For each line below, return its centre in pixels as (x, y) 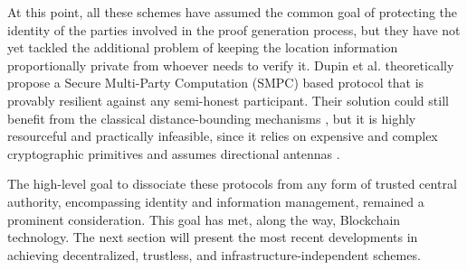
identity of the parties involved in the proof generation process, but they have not (234, 29)
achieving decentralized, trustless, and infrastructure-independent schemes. (214, 254)
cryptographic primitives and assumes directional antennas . (174, 153)
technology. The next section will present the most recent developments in (213, 237)
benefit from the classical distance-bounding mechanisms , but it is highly (212, 118)
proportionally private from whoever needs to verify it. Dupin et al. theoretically (231, 65)
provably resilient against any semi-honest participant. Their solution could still (228, 100)
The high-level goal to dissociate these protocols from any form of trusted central (232, 184)
